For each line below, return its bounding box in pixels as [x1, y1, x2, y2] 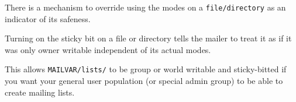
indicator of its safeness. [5, 12, 91, 24]
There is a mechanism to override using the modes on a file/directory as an [5, 1, 286, 13]
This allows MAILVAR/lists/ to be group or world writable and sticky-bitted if [5, 63, 287, 75]
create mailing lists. [5, 86, 75, 98]
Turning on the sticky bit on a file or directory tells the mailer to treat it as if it [5, 32, 292, 44]
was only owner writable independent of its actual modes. [5, 43, 211, 55]
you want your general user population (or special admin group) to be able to [5, 75, 283, 87]
